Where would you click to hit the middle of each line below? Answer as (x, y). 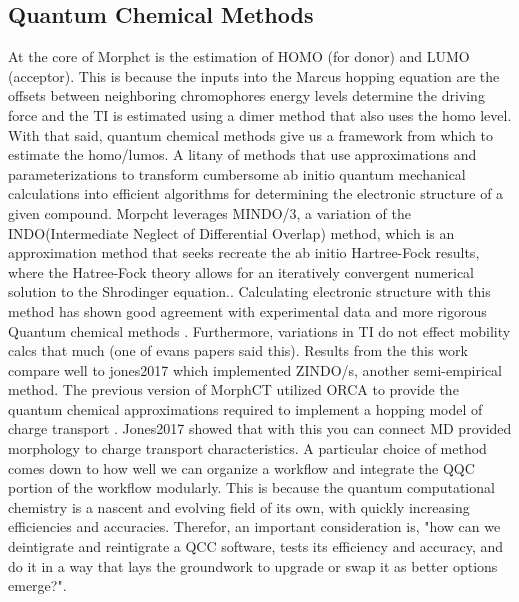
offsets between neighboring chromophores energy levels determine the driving (246, 95)
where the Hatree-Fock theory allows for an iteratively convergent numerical (241, 271)
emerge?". (37, 585)
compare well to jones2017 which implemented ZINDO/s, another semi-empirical (255, 369)
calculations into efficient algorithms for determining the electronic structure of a (256, 193)
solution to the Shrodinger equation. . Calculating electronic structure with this (249, 291)
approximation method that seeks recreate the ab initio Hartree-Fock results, (244, 252)
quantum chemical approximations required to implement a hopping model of (245, 408)
